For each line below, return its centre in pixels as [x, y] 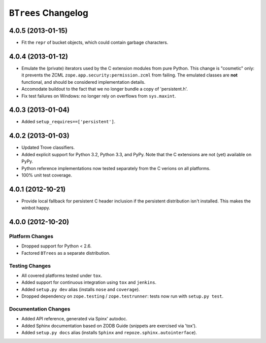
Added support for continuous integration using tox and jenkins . [89, 282]
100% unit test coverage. [47, 175]
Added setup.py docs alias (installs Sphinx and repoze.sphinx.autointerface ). [109, 332]
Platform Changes [31, 236]
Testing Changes [30, 266]
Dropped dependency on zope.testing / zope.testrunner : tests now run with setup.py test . [122, 296]
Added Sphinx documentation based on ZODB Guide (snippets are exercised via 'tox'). [109, 326]
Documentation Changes [40, 309]
